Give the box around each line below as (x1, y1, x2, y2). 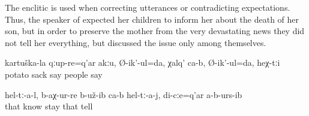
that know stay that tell (5, 100, 93, 112)
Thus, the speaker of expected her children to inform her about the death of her (5, 13, 299, 25)
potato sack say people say (5, 68, 103, 80)
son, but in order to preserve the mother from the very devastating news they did (5, 25, 305, 37)
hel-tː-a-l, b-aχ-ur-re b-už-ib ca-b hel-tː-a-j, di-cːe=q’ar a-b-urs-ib (5, 88, 242, 100)
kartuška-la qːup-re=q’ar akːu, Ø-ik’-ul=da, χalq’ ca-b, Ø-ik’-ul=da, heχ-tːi (5, 56, 280, 69)
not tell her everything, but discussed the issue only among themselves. (5, 36, 266, 48)
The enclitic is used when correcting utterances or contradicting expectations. (5, 1, 290, 13)
